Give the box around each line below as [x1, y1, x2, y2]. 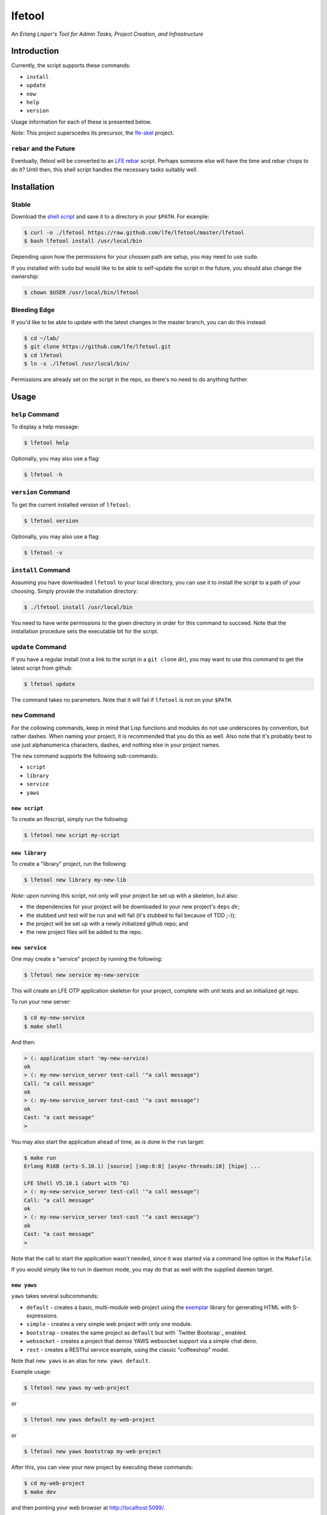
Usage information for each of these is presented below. [11, 118, 152, 125]
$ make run [24, 1154, 56, 1161]
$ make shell [24, 1023, 63, 1030]
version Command [11, 488, 70, 496]
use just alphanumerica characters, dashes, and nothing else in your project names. [11, 741, 220, 748]
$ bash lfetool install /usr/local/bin [24, 238, 142, 245]
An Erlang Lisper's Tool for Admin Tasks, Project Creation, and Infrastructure [11, 30, 204, 38]
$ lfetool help [24, 439, 69, 447]
